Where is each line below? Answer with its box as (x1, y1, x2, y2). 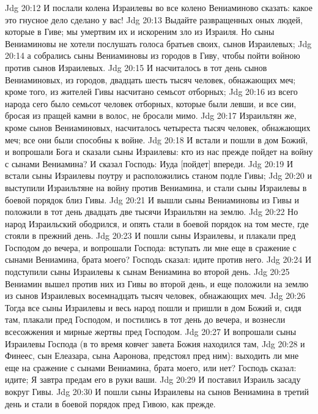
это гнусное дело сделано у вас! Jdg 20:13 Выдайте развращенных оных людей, (5, 13, 303, 26)
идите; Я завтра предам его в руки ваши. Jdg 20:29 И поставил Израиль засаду (5, 373, 301, 386)
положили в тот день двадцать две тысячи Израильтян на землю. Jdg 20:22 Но (5, 205, 298, 218)
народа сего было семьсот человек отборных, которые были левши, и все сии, (5, 97, 297, 110)
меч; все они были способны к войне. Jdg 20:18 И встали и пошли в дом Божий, (5, 133, 308, 146)
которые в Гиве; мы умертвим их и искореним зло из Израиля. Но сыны (5, 25, 275, 38)
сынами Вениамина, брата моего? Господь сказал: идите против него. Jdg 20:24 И (5, 253, 312, 266)
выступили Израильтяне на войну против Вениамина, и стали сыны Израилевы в (5, 181, 307, 194)
